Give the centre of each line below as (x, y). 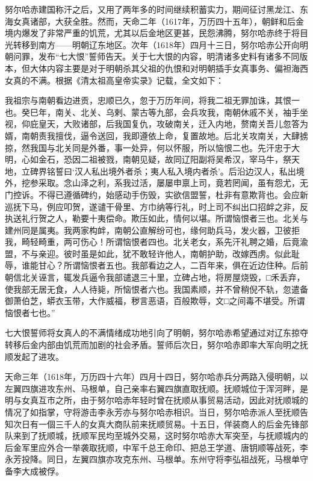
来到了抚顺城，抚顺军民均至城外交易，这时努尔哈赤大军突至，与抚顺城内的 (160, 436)
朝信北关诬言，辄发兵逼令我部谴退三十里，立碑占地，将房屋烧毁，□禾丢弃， (155, 277)
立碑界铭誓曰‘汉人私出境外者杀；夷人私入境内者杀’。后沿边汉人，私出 (159, 171)
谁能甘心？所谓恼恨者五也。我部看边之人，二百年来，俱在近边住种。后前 (165, 265)
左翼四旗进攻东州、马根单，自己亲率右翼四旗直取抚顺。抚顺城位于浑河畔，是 (156, 388)
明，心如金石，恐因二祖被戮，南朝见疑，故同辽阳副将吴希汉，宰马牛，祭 (148, 159)
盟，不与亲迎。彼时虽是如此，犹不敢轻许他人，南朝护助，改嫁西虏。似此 (148, 253)
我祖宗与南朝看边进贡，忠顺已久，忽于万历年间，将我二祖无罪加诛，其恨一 (152, 100)
